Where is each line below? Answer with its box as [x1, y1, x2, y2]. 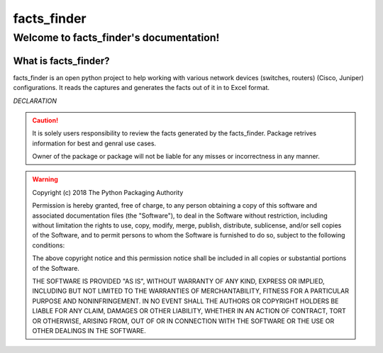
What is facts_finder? [13, 55, 110, 67]
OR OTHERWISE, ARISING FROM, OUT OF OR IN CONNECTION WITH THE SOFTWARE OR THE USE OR [32, 316, 335, 325]
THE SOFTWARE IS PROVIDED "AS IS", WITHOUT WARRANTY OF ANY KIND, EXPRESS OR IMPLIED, [32, 276, 326, 285]
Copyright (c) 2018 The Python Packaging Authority [32, 188, 184, 196]
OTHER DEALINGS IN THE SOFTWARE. [32, 326, 147, 335]
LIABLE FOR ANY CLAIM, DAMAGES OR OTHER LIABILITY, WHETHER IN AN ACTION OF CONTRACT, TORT [32, 307, 347, 315]
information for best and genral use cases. [32, 139, 156, 147]
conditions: [32, 241, 65, 250]
